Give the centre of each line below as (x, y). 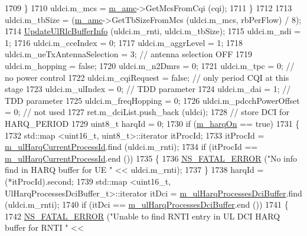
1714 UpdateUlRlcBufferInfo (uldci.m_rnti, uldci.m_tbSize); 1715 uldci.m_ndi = (153, 31)
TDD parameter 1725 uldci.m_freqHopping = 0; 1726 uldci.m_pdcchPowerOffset (152, 100)
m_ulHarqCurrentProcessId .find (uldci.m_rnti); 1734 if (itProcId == (131, 147)
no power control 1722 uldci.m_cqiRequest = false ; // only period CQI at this (147, 77)
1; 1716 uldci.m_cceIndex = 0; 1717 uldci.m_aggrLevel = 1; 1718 (124, 42)
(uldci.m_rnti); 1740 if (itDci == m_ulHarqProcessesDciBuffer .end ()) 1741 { (147, 204)
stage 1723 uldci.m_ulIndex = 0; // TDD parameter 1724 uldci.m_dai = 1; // (148, 89)
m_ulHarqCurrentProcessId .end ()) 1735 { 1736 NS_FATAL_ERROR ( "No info (151, 158)
